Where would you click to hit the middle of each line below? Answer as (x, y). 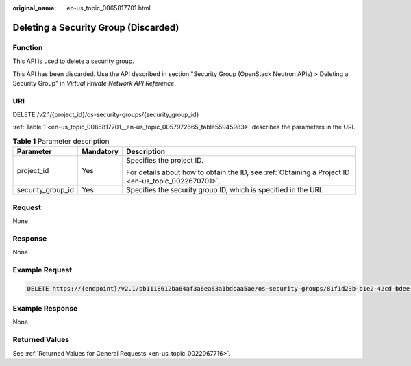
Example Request (42, 270)
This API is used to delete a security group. (73, 61)
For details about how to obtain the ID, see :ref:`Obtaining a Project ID (238, 172)
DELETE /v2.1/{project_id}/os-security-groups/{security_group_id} (106, 115)
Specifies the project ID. (165, 161)
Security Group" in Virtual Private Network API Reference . (94, 83)
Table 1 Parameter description (61, 142)
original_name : (35, 8)
